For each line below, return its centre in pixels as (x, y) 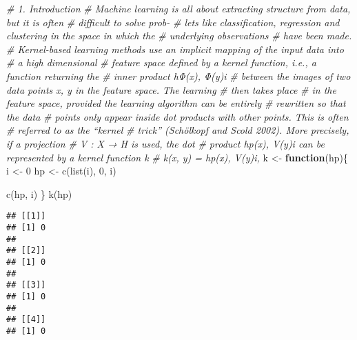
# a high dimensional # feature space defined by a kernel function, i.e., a (161, 62)
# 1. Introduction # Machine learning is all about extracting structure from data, (178, 8)
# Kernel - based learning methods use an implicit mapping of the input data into (175, 49)
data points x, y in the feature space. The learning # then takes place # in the (171, 89)
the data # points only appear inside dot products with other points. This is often (177, 116)
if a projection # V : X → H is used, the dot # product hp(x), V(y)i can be (165, 143)
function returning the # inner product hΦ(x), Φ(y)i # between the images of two (178, 76)
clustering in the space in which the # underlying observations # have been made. (179, 36)
